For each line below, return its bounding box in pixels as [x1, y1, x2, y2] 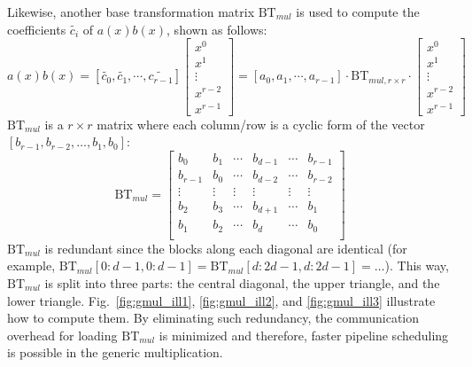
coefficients [7, 20, 66, 38]
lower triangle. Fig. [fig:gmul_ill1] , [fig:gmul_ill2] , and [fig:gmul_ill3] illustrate [7, 291, 436, 309]
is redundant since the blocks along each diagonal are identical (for [44, 238, 407, 257]
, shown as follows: [166, 20, 267, 38]
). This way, [384, 256, 449, 275]
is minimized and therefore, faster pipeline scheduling [159, 325, 449, 344]
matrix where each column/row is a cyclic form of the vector [97, 114, 425, 133]
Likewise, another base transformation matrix [7, 3, 255, 20]
